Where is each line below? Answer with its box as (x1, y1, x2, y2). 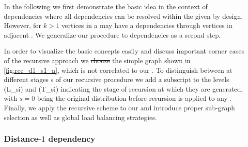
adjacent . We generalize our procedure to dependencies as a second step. (4, 29, 221, 40)
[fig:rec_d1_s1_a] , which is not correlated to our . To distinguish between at (4, 65, 232, 75)
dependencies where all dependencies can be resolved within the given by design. (4, 11, 243, 21)
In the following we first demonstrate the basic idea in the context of (4, 1, 208, 11)
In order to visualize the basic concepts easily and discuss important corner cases (4, 46, 244, 56)
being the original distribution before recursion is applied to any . (37, 93, 232, 103)
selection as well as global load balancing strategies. (4, 112, 157, 122)
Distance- (4, 133, 42, 145)
